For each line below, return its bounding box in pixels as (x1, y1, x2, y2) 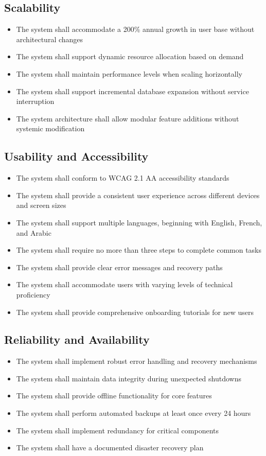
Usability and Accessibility (4, 148, 149, 164)
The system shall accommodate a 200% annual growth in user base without (16, 24, 255, 34)
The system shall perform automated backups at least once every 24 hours (16, 408, 251, 418)
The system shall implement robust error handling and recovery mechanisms (16, 356, 257, 366)
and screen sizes (16, 200, 66, 211)
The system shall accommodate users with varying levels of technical (16, 279, 233, 290)
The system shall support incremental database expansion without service (16, 85, 249, 96)
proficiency (16, 289, 50, 300)
